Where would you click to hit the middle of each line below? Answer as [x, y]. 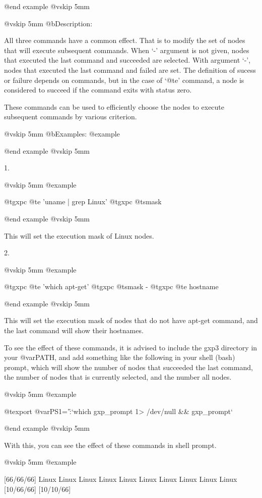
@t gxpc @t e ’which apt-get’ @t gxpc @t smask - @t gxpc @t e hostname [111, 286]
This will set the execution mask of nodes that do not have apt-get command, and [131, 320]
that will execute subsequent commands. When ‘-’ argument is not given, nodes [127, 50]
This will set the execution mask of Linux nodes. [79, 235]
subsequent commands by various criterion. [71, 117]
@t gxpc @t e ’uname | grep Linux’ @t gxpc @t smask [83, 201]
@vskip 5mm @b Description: [48, 23]
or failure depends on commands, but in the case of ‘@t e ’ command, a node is [124, 80]
